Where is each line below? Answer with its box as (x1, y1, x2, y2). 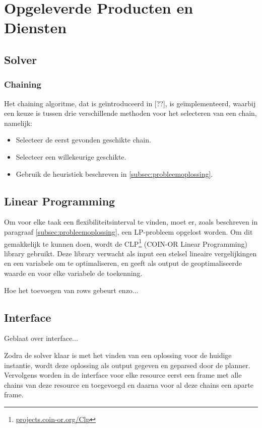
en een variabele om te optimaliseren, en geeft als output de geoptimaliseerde (4, 258, 242, 268)
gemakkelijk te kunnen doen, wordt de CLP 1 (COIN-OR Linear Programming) (4, 237, 247, 249)
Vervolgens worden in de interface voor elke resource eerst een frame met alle (4, 370, 242, 380)
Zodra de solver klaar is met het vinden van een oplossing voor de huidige (4, 349, 232, 360)
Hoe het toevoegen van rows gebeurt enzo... (4, 284, 139, 295)
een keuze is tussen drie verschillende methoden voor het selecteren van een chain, (4, 108, 257, 118)
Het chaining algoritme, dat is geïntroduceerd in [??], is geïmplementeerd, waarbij (4, 98, 256, 108)
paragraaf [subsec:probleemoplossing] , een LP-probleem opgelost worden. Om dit (4, 226, 253, 237)
